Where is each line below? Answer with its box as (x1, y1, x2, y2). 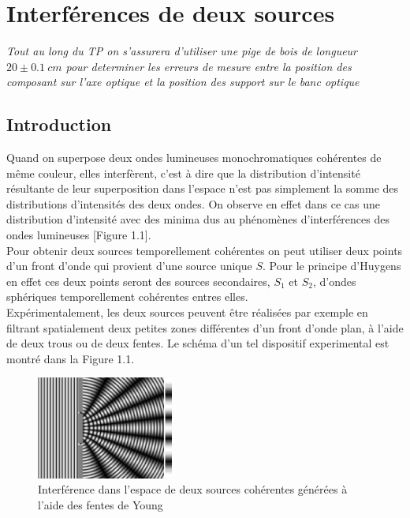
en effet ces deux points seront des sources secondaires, (6, 272, 270, 289)
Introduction (6, 112, 112, 137)
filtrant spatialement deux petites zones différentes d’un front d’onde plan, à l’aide (6, 319, 404, 336)
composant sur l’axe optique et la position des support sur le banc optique (6, 73, 360, 90)
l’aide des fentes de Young (38, 496, 163, 512)
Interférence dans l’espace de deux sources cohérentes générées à (38, 481, 348, 497)
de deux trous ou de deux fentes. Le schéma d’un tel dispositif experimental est (6, 335, 389, 351)
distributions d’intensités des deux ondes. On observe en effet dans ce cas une (6, 195, 381, 212)
